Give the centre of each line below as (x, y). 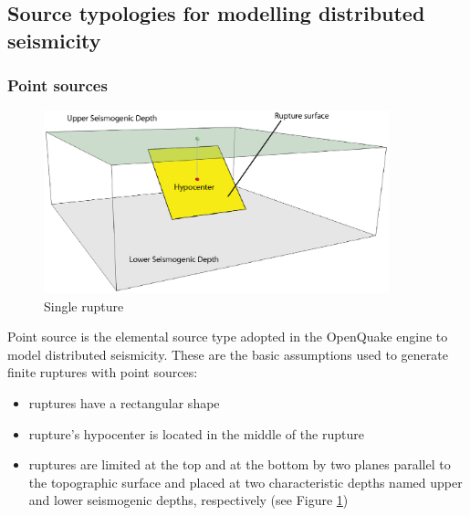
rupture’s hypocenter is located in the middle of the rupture (196, 433)
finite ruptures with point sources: (103, 372)
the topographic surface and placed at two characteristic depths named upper (245, 482)
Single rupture (84, 305)
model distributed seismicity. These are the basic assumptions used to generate (228, 354)
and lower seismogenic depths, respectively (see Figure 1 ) (188, 500)
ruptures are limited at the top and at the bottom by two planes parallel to (240, 464)
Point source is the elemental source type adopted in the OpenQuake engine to (228, 337)
